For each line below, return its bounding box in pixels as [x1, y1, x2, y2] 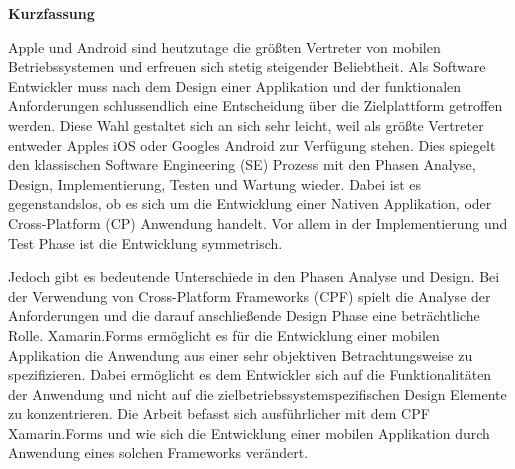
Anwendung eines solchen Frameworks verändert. [8, 442, 309, 463]
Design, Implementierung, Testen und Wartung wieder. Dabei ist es [8, 173, 422, 194]
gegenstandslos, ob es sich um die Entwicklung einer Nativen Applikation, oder [8, 193, 492, 214]
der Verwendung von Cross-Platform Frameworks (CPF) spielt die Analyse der [8, 285, 491, 306]
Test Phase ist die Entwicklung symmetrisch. [8, 232, 283, 253]
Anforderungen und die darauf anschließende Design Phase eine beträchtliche [8, 305, 480, 326]
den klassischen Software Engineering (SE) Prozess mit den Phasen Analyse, [8, 154, 476, 175]
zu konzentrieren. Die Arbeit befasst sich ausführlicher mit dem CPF [8, 403, 430, 424]
